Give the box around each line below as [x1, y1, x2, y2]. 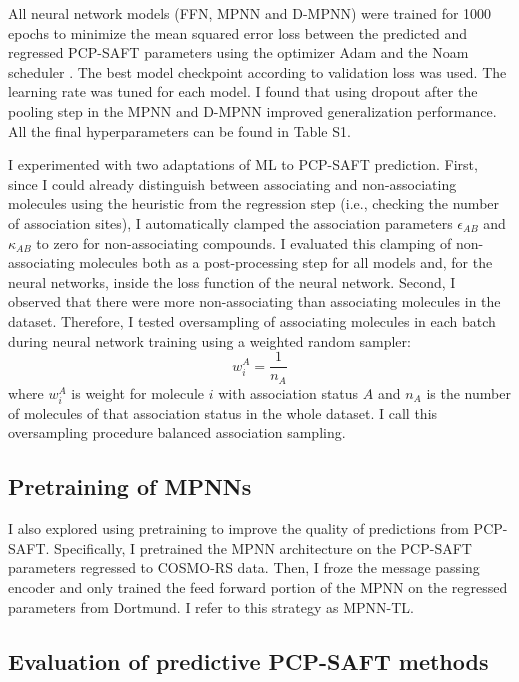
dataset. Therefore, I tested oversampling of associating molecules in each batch [8, 310, 496, 331]
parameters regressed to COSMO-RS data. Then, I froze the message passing [8, 557, 480, 578]
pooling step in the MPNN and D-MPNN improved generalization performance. [8, 100, 497, 121]
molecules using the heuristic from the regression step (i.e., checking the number [8, 193, 500, 214]
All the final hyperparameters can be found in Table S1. [8, 120, 351, 141]
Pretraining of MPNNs [8, 471, 252, 502]
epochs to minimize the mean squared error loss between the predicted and [8, 22, 467, 43]
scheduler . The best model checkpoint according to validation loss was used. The [8, 61, 507, 82]
